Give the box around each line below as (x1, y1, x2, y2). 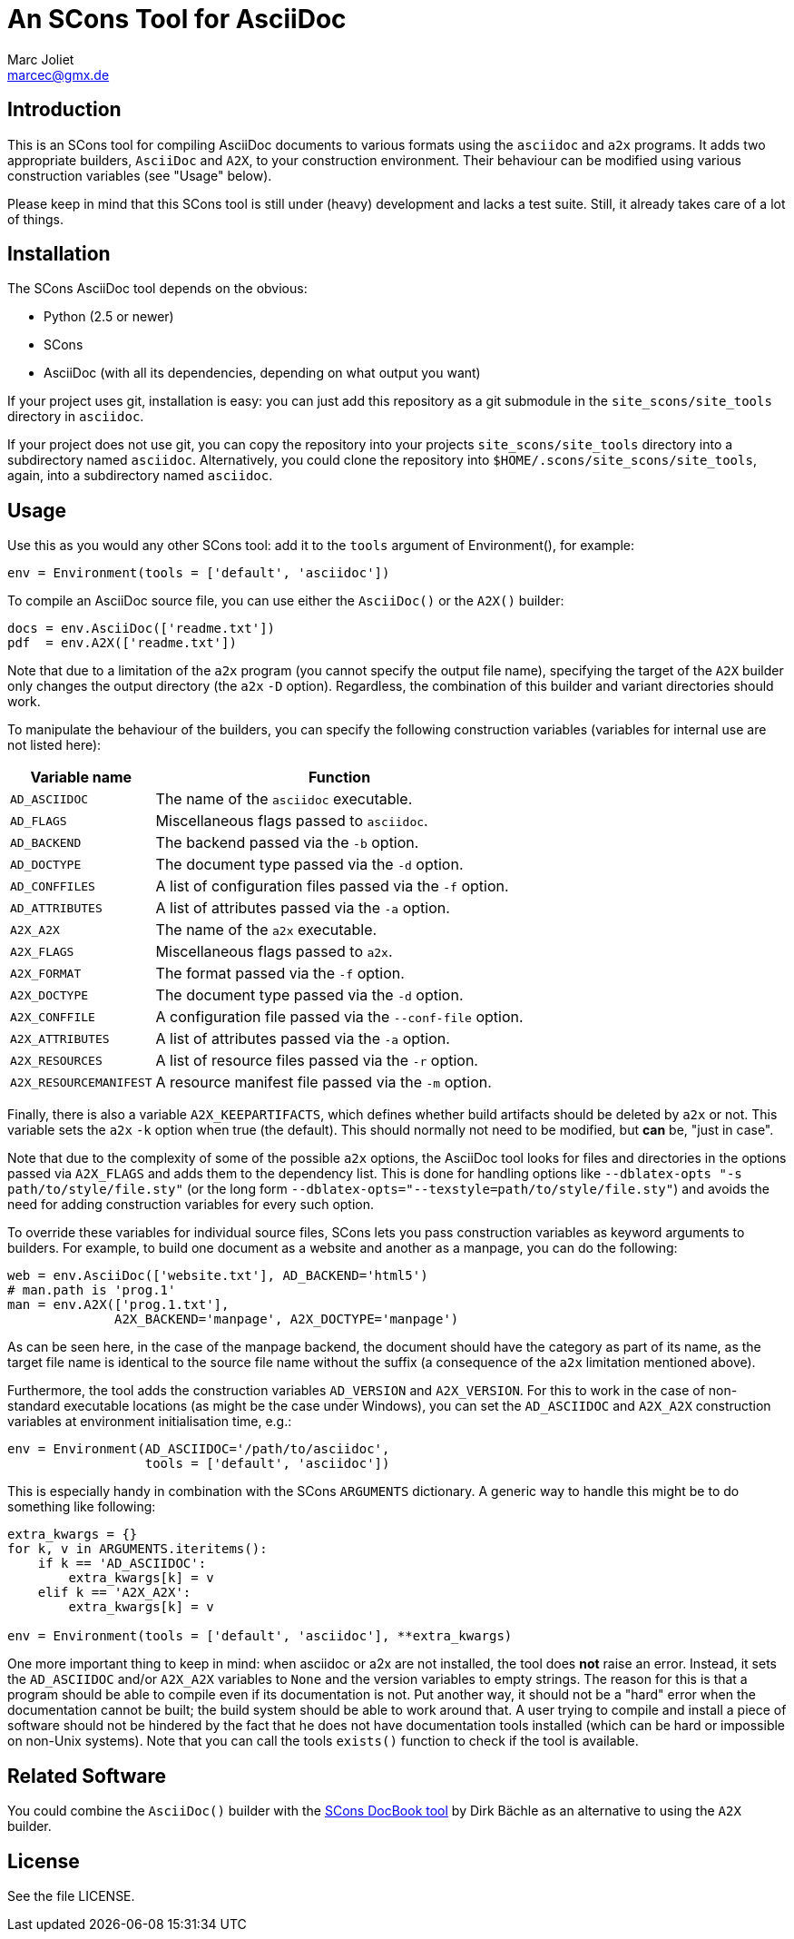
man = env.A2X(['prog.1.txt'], (7, 1297, 230, 1313)
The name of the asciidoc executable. (155, 790, 413, 809)
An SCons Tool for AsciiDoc (7, 4, 347, 34)
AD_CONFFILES (10, 879, 95, 893)
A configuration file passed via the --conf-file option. (155, 1008, 524, 1027)
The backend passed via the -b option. (155, 833, 419, 852)
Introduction (7, 98, 122, 122)
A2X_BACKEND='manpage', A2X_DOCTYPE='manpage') (114, 1312, 459, 1327)
